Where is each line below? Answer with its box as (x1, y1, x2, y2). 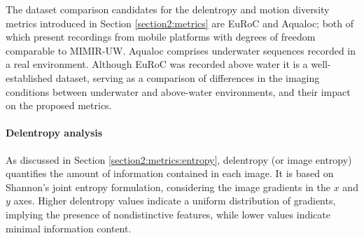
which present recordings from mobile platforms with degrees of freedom (6, 29, 316, 44)
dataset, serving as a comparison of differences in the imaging (55, 70, 320, 85)
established (6, 70, 53, 85)
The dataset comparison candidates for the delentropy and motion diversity (6, 2, 330, 16)
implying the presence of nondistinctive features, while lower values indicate (6, 206, 330, 221)
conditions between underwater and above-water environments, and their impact (6, 84, 351, 99)
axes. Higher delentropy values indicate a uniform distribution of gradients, (13, 193, 336, 208)
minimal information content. (6, 220, 132, 235)
